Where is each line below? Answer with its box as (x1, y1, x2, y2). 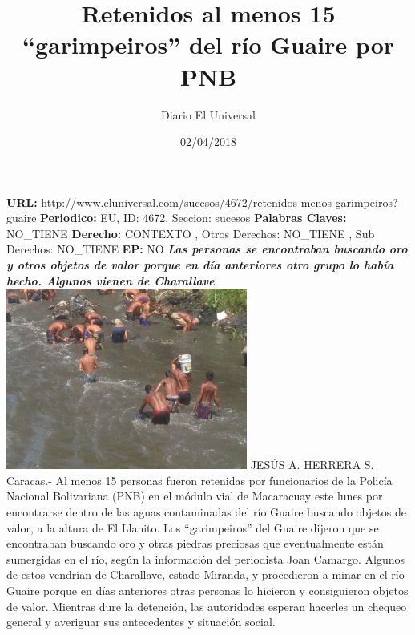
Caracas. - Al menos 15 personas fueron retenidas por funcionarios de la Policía (6, 471, 393, 488)
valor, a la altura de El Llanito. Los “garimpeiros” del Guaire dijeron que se (6, 519, 379, 536)
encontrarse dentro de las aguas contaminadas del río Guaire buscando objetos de (6, 504, 406, 520)
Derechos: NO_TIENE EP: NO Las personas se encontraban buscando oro (6, 241, 408, 257)
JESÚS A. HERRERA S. (250, 456, 374, 473)
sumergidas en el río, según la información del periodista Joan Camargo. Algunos (6, 550, 405, 567)
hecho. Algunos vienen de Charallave (6, 272, 215, 289)
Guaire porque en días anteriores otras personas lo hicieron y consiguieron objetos (6, 582, 409, 598)
